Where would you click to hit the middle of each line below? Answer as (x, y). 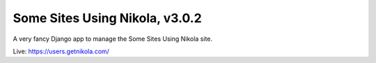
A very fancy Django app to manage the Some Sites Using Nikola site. (112, 39)
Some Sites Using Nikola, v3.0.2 (107, 18)
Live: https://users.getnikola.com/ (61, 51)
